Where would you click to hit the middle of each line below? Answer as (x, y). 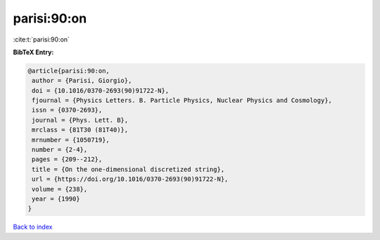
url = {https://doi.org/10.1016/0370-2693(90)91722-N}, (130, 179)
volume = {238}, (60, 189)
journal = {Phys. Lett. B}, (80, 120)
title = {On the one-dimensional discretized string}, (128, 169)
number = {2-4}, (60, 150)
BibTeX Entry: (33, 52)
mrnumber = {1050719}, (71, 140)
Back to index (33, 227)
